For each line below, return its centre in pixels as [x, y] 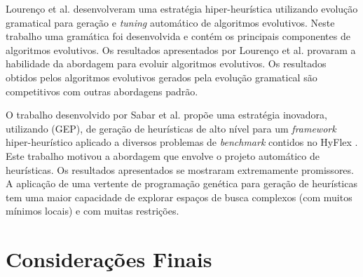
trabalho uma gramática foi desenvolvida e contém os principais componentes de [178, 36]
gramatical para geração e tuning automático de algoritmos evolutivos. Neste [170, 22]
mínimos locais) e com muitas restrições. [93, 211]
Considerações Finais [109, 259]
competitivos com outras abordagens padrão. [102, 91]
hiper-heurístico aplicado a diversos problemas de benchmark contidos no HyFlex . [182, 142]
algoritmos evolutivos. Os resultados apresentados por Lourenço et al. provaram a [181, 49]
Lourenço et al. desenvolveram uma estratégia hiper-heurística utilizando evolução [182, 8]
